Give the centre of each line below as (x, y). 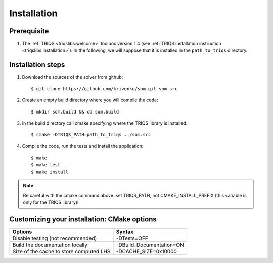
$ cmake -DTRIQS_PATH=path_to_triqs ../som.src (91, 135)
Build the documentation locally (50, 245)
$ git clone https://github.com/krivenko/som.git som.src (104, 88)
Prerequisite (29, 31)
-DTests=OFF (132, 238)
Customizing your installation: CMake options (83, 219)
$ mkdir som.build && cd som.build (75, 112)
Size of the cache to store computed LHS (61, 251)
